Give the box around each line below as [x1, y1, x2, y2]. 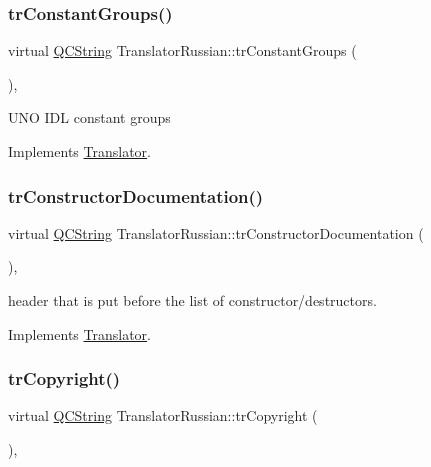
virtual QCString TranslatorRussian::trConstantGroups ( [8, 40, 357, 61]
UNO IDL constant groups [8, 107, 171, 128]
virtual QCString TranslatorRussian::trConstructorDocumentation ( [8, 222, 424, 243]
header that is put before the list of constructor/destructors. [8, 290, 377, 310]
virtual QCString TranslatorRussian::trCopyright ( [8, 405, 318, 426]
